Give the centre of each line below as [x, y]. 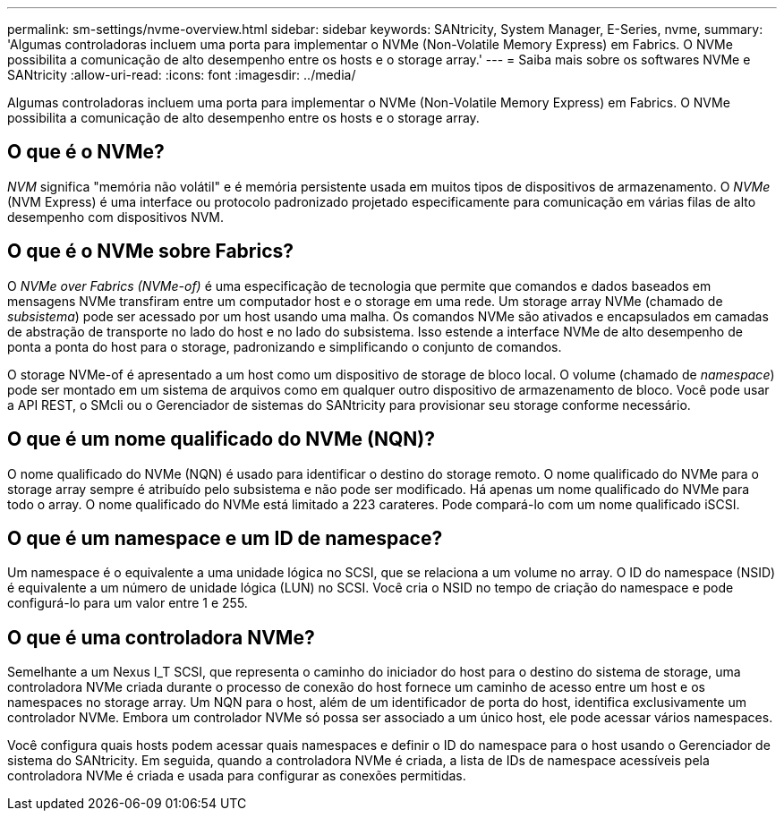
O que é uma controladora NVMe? [161, 637]
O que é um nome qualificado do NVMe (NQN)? [221, 439]
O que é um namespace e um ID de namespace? [225, 538]
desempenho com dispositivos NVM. [116, 217]
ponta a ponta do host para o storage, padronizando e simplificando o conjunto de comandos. [285, 346]
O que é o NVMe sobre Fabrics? [151, 251]
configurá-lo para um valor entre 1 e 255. [128, 603]
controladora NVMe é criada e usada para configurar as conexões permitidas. [237, 776]
